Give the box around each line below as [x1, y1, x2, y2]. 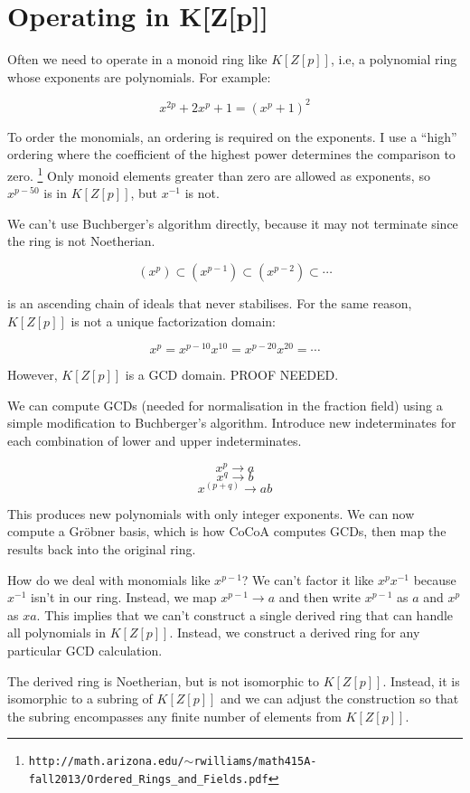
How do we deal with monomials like [7, 570, 211, 589]
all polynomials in [7, 623, 106, 642]
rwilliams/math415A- [193, 755, 317, 769]
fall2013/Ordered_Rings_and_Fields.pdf [28, 773, 268, 787]
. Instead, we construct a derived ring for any [169, 623, 420, 642]
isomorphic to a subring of [7, 689, 153, 708]
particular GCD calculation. [7, 641, 163, 659]
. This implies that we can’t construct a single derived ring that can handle [36, 605, 454, 624]
